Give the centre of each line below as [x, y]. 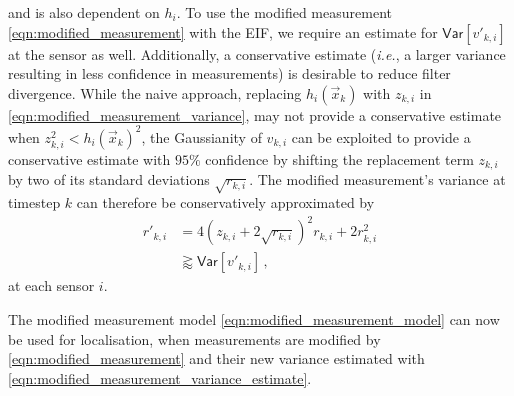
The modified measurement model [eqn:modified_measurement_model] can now [254, 319]
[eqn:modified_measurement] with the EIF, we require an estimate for [223, 31]
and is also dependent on [84, 12]
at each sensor [51, 285]
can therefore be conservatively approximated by [225, 202]
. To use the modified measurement [284, 12]
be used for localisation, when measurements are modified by [194, 338]
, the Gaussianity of [201, 136]
